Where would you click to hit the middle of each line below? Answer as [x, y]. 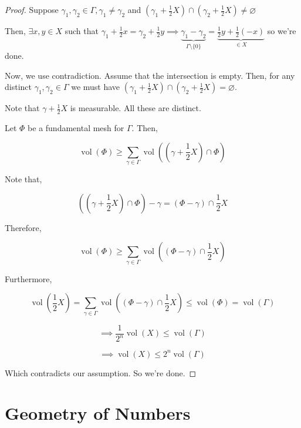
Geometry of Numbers [98, 413]
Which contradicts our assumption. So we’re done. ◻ [101, 372]
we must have [96, 87]
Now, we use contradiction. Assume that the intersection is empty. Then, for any [150, 75]
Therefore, [23, 227]
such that [82, 31]
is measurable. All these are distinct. [136, 108]
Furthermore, [28, 278]
